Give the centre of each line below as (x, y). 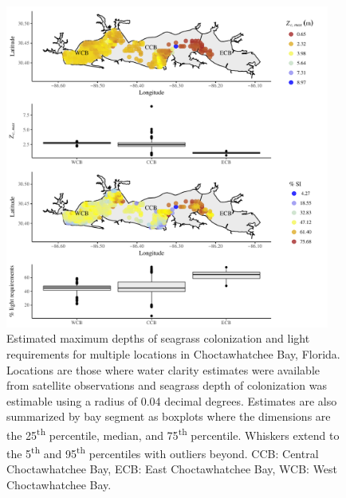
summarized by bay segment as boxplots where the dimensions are (169, 416)
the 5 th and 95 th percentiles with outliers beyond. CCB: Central (163, 452)
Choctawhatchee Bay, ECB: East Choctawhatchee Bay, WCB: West (172, 469)
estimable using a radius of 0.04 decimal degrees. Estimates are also (172, 400)
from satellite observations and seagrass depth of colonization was (167, 385)
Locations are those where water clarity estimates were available (163, 369)
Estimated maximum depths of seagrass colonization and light (158, 338)
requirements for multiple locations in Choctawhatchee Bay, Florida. (173, 353)
